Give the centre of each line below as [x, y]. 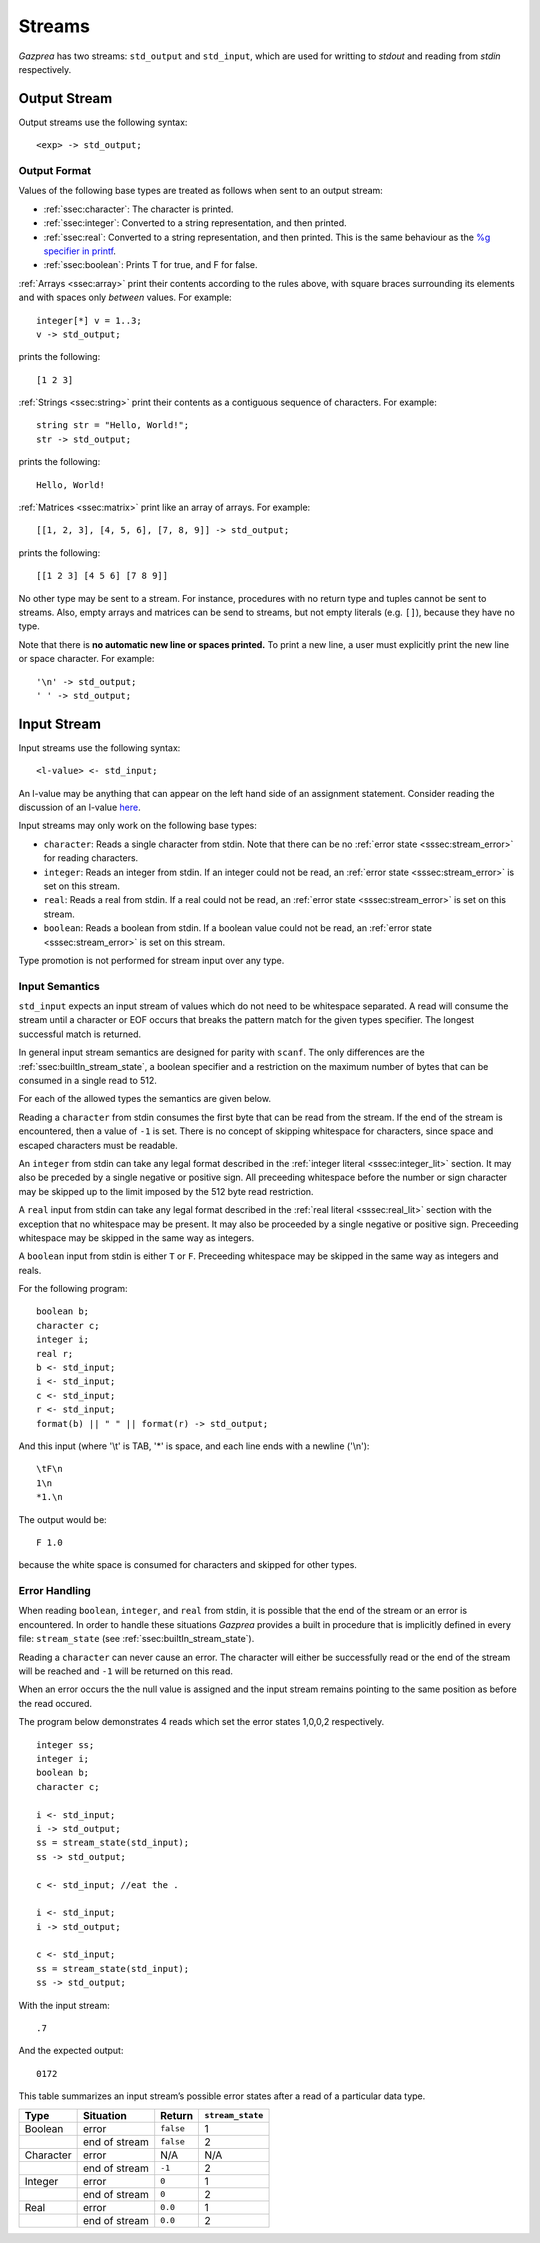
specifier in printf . [80, 251]
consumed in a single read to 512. [87, 1080]
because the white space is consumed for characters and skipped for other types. [187, 1565]
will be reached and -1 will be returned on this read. [126, 1671]
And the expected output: [71, 2051]
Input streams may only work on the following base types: [137, 826]
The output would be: [62, 1519]
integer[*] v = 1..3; [89, 320]
